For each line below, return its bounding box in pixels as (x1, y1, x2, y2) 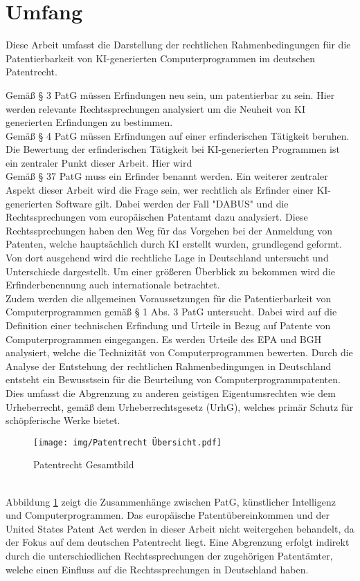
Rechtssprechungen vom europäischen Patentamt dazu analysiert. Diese (6, 210, 308, 224)
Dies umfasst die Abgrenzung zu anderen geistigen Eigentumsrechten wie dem (6, 385, 336, 400)
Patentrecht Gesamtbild (33, 457, 134, 472)
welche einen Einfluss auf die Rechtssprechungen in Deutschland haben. (6, 562, 309, 576)
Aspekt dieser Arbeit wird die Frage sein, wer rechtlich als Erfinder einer (6, 183, 314, 197)
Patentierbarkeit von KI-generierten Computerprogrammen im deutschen (6, 50, 315, 65)
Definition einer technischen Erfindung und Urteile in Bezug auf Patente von (6, 318, 331, 332)
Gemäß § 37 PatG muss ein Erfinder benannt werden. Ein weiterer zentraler (6, 169, 328, 183)
